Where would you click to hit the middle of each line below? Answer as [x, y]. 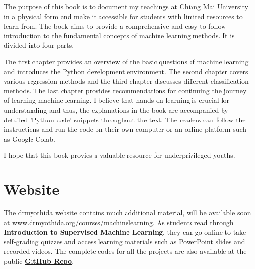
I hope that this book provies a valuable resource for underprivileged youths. [120, 155]
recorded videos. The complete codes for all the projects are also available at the [125, 251]
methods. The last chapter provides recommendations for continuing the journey [125, 90]
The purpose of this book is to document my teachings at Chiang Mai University [126, 6]
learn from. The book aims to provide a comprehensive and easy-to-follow [115, 26]
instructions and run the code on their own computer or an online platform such [125, 129]
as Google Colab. [30, 138]
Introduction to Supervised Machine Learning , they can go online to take [125, 232]
